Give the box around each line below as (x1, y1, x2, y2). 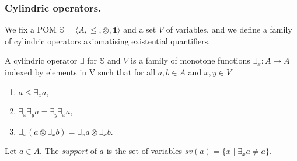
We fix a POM (5, 23, 57, 36)
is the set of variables (106, 145, 183, 157)
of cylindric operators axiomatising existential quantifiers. (5, 34, 211, 47)
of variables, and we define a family (166, 23, 292, 36)
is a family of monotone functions (131, 54, 250, 66)
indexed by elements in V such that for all (5, 66, 156, 78)
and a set (123, 23, 156, 36)
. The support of (40, 145, 97, 157)
